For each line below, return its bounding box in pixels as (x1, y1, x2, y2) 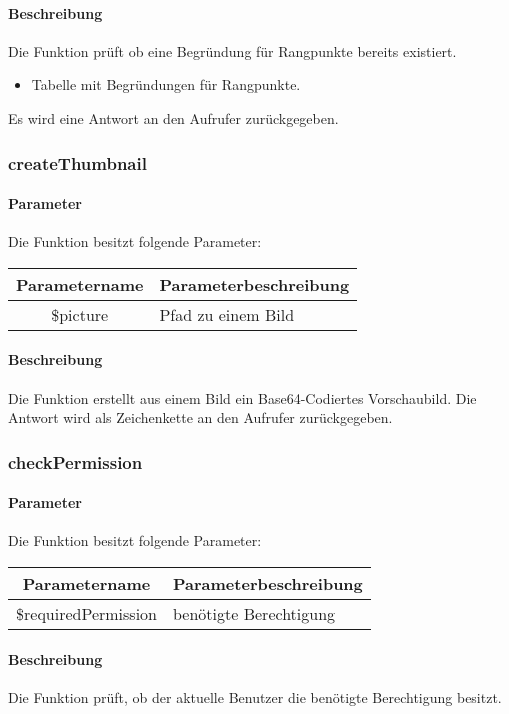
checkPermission (8, 449, 143, 474)
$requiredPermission (16, 602, 157, 626)
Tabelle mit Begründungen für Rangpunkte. (31, 74, 301, 95)
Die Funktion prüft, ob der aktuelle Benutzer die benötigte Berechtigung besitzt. (8, 686, 502, 707)
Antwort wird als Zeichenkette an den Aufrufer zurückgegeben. (8, 407, 393, 428)
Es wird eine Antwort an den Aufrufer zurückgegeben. (8, 107, 339, 128)
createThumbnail (8, 150, 147, 175)
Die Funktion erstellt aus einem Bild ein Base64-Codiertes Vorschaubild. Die (8, 387, 477, 408)
